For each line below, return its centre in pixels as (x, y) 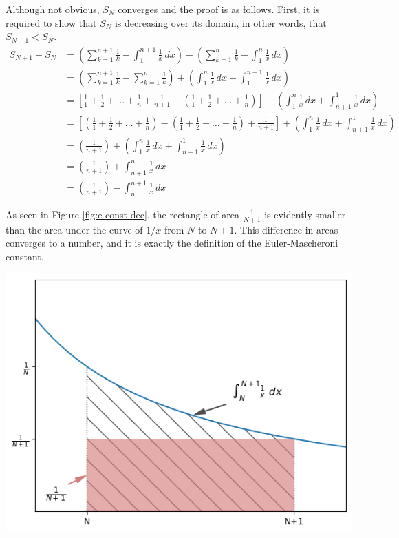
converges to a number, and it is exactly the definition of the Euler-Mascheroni (172, 243)
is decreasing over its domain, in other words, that (220, 22)
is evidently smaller (305, 214)
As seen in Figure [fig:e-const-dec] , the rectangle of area (123, 214)
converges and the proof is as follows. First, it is (219, 9)
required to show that (51, 22)
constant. (25, 256)
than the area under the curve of (74, 229)
